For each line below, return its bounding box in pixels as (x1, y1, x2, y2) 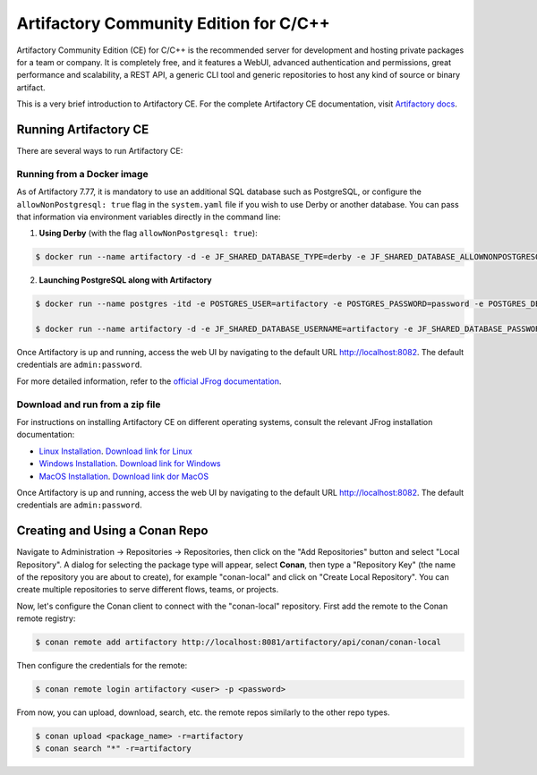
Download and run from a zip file (16, 398, 161, 411)
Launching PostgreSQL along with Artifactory (38, 275, 212, 285)
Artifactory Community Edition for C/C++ (16, 13, 330, 33)
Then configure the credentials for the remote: (16, 660, 188, 671)
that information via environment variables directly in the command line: (16, 211, 281, 222)
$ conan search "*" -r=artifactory (35, 744, 192, 754)
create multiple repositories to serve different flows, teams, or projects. (16, 584, 279, 595)
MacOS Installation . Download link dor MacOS (38, 471, 209, 481)
